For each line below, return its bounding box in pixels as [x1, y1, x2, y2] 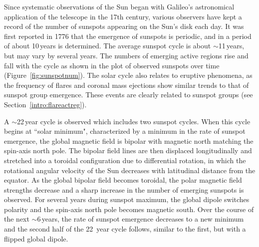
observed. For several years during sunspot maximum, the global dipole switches [4, 194, 250, 205]
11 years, [218, 40, 245, 51]
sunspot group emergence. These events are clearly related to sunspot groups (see [4, 89, 253, 100]
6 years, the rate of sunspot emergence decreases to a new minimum [37, 214, 244, 224]
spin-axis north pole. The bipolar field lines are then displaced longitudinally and [4, 145, 252, 156]
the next [4, 214, 29, 224]
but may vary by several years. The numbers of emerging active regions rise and [4, 50, 249, 60]
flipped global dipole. [4, 233, 68, 244]
